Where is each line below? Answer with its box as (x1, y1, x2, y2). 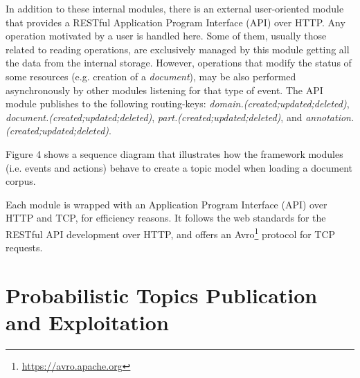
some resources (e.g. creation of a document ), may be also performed (6, 69, 296, 83)
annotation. (305, 109, 354, 124)
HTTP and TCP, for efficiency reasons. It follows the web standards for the (6, 210, 326, 225)
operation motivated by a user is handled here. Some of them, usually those (6, 28, 327, 43)
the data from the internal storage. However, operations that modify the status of (6, 55, 352, 70)
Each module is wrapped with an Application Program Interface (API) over (6, 197, 327, 211)
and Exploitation (6, 308, 169, 336)
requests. (6, 240, 43, 255)
